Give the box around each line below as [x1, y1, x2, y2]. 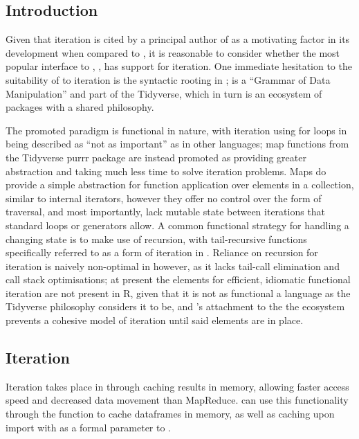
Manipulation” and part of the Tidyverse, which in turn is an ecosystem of [6, 86, 322, 100]
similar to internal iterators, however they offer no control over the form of [6, 190, 322, 205]
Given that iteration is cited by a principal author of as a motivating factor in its [6, 32, 350, 46]
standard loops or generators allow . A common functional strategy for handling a [6, 217, 349, 232]
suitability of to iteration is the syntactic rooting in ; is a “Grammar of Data [6, 72, 331, 87]
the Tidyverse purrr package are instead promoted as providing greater [6, 150, 306, 164]
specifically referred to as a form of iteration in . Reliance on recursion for [6, 245, 318, 260]
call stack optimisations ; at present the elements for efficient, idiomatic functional [6, 272, 351, 287]
